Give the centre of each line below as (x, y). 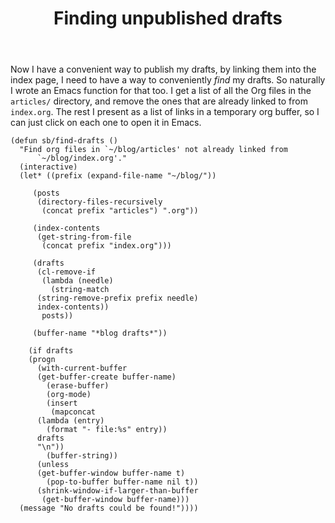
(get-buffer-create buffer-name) (106, 377)
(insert (62, 403)
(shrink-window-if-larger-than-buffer (117, 491)
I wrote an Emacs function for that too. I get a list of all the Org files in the (161, 91)
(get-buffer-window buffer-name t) (111, 473)
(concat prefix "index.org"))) (106, 246)
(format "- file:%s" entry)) (107, 430)
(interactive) (48, 167)
